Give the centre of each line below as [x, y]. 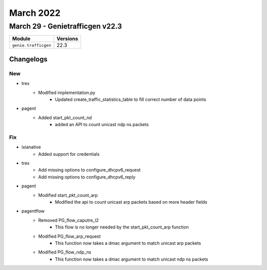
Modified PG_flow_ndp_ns [65, 252]
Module [21, 39]
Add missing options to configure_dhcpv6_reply [87, 177]
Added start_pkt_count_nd [65, 117]
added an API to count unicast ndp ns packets [102, 125]
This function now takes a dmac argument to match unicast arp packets [128, 243]
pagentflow [33, 211]
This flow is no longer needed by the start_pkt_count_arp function [122, 227]
